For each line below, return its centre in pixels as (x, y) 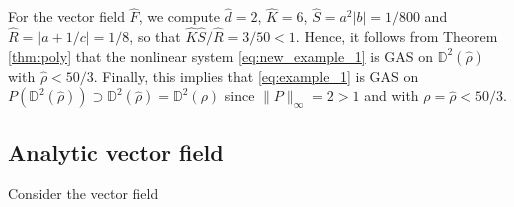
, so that (155, 36)
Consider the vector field (83, 193)
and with (391, 95)
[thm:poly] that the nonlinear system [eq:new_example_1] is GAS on (221, 55)
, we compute (179, 16)
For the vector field (66, 16)
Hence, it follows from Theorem (401, 36)
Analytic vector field (116, 151)
